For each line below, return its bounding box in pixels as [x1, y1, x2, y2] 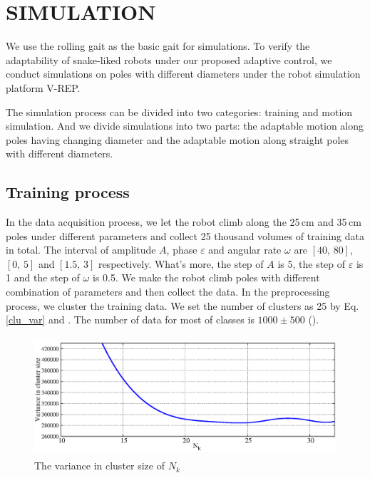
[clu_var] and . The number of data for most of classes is [6, 312, 255, 327]
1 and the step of [6, 270, 80, 285]
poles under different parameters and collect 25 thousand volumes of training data [6, 228, 364, 243]
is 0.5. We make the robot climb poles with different [92, 270, 320, 285]
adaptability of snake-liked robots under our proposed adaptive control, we [6, 52, 332, 67]
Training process [6, 181, 130, 203]
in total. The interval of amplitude [6, 242, 156, 257]
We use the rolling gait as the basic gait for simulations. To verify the [6, 38, 310, 53]
